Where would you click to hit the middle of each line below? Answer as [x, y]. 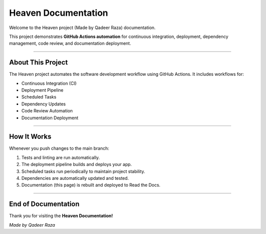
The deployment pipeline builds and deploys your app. [77, 165]
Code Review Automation [47, 111]
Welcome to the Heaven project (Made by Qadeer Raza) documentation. [83, 28]
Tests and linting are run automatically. [61, 157]
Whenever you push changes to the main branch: [59, 148]
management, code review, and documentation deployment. [70, 43]
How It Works [30, 137]
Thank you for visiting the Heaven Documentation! [61, 216]
